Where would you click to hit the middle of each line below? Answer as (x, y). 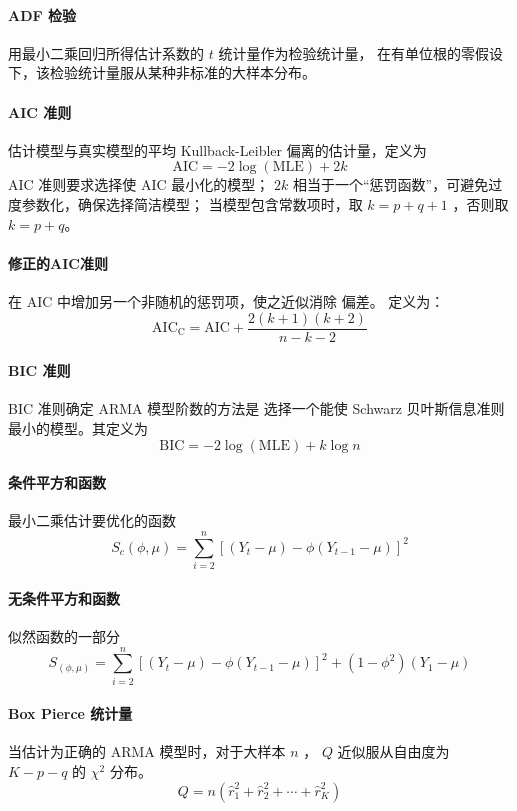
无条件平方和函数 (64, 597)
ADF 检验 (42, 14)
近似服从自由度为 (393, 751)
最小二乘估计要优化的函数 (92, 520)
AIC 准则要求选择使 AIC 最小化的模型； (139, 184)
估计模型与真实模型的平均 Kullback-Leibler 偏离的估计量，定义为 (217, 149)
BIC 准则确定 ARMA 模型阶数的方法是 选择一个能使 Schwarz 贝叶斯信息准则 (256, 408)
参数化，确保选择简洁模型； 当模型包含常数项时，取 (192, 203)
